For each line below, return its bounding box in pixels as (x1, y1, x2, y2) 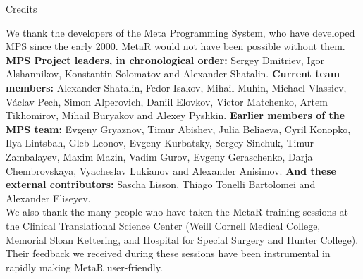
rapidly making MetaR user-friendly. (6, 259, 163, 274)
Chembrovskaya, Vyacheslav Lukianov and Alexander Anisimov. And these (6, 163, 336, 178)
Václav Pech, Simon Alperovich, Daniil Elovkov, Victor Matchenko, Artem (6, 94, 328, 108)
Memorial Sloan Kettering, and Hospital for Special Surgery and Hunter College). (6, 232, 359, 247)
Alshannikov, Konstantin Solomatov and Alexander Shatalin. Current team (6, 66, 340, 81)
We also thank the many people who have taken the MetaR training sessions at (6, 204, 348, 219)
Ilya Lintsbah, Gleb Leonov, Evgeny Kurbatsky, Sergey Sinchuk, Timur (6, 135, 314, 150)
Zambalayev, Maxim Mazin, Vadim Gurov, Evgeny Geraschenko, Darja (6, 149, 313, 163)
